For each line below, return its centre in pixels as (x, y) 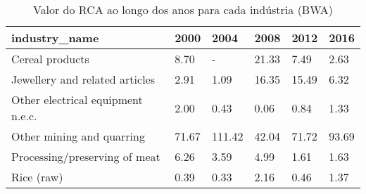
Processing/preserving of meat (86, 156)
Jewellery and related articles (83, 79)
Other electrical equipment (77, 99)
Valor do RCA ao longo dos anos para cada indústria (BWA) (183, 9)
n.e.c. (24, 116)
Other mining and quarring (78, 136)
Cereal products (50, 59)
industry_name (55, 38)
